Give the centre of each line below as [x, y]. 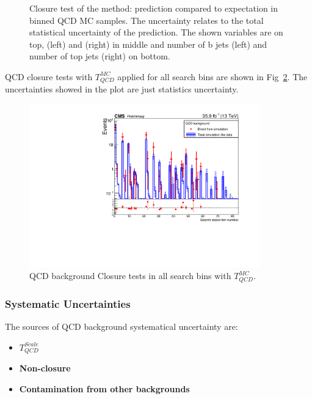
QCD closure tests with [49, 76]
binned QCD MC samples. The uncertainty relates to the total [147, 20]
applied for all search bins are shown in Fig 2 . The [212, 76]
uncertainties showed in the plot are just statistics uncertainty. [122, 89]
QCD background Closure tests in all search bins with [130, 276]
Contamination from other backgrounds [104, 388]
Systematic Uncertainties [68, 303]
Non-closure [45, 368]
